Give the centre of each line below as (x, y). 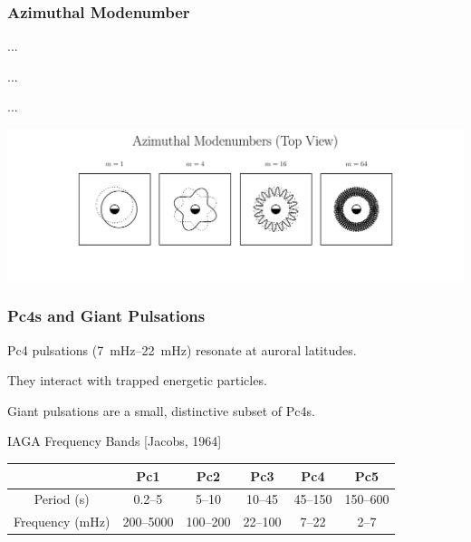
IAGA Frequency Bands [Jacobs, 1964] (115, 441)
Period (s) (62, 499)
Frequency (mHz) (62, 522)
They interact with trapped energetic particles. (137, 380)
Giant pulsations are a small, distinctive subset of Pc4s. (161, 410)
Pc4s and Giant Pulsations (106, 316)
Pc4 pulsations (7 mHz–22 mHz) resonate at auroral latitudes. (182, 349)
